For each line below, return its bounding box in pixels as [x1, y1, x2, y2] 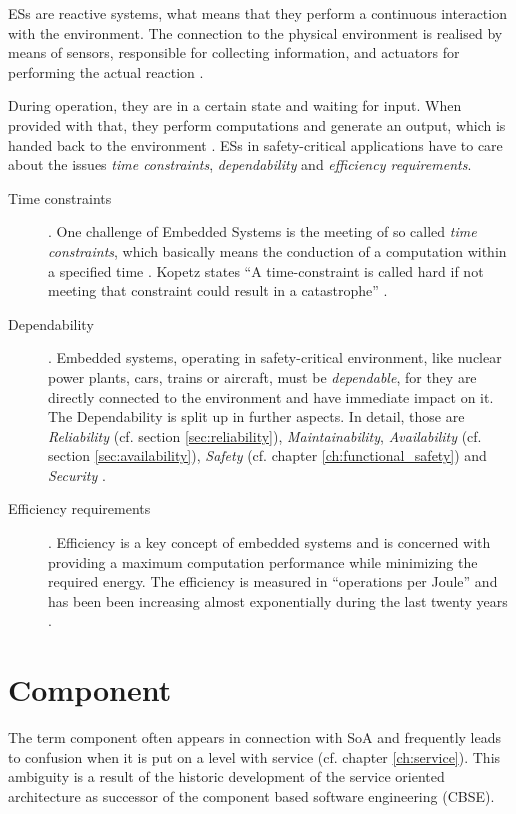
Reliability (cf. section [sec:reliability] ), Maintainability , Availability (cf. [48, 425, 482, 446]
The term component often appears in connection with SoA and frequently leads [8, 727, 502, 748]
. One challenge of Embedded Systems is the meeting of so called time [48, 221, 477, 242]
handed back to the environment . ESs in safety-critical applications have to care [8, 134, 503, 155]
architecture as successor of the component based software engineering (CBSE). [8, 785, 495, 806]
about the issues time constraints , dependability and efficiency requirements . [8, 154, 472, 175]
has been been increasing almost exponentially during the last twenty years [48, 590, 508, 611]
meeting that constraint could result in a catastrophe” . [48, 280, 388, 301]
